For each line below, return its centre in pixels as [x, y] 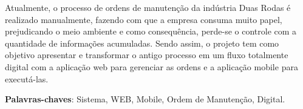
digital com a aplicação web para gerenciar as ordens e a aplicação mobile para [151, 66]
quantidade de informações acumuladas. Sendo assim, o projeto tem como [142, 43]
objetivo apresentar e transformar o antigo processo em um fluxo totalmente [147, 55]
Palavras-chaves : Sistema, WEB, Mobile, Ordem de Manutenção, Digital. [145, 99]
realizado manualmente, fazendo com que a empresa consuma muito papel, [144, 19]
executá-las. [27, 78]
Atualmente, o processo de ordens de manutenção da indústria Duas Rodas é [148, 7]
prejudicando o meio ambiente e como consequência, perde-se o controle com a [151, 31]
